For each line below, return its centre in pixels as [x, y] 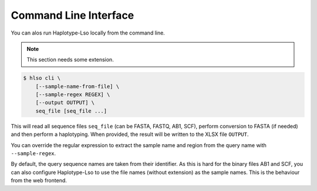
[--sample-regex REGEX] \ [73, 95]
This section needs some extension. [70, 60]
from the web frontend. [39, 180]
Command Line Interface [72, 15]
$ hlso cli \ [42, 78]
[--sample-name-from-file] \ [77, 86]
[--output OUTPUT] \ [65, 103]
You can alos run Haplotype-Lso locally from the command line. [88, 33]
